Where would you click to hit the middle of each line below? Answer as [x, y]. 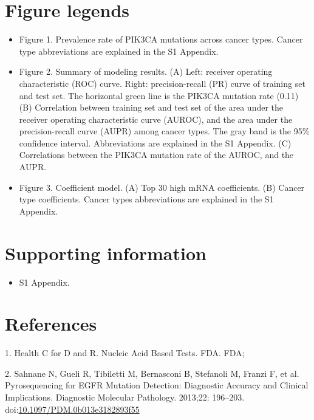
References [51, 324]
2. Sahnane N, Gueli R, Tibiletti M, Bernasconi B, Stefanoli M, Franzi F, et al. [152, 373]
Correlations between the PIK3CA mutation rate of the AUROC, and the [156, 155]
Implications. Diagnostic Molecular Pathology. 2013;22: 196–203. [125, 397]
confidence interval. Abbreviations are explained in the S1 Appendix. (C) [155, 143]
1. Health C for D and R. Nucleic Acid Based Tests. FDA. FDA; [125, 353]
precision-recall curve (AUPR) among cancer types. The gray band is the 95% [164, 131]
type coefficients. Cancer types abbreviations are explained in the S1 [146, 199]
